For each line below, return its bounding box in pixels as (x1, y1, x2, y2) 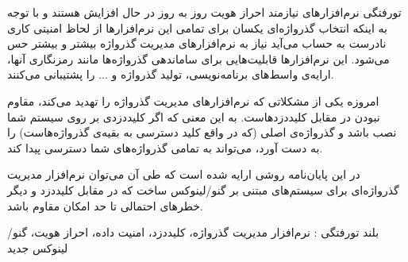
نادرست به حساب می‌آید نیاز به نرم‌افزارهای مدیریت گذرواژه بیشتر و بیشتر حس (7, 35, 387, 52)
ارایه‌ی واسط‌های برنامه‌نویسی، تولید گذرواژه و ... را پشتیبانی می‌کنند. (7, 66, 334, 83)
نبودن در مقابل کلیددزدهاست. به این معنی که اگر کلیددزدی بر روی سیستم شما (7, 108, 380, 125)
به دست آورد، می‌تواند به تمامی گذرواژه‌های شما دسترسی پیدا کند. (7, 139, 323, 156)
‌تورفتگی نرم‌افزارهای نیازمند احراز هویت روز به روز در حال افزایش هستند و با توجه (7, 4, 402, 20)
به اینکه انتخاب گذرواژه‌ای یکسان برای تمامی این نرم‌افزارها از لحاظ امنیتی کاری (7, 19, 387, 36)
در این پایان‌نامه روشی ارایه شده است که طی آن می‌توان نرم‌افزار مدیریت (7, 166, 360, 183)
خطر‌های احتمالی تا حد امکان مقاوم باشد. (7, 197, 203, 214)
